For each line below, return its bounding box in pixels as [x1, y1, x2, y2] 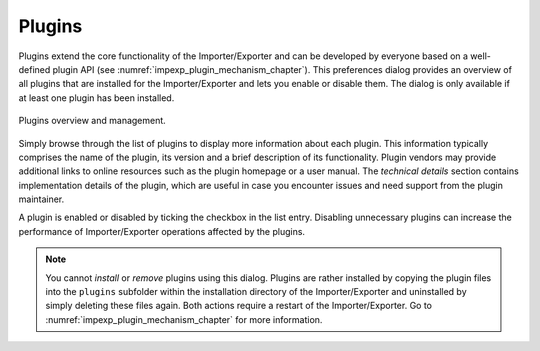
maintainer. [18, 193, 65, 205]
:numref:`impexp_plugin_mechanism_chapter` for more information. [45, 313, 323, 325]
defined [18, 63, 51, 75]
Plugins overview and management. [18, 115, 167, 127]
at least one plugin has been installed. [18, 91, 175, 104]
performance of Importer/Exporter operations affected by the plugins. [18, 225, 305, 237]
